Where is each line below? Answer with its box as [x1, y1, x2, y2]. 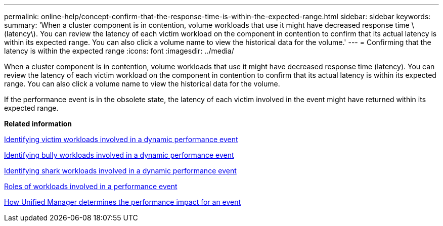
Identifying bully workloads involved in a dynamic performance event [4, 151, 234, 159]
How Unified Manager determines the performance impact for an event [4, 198, 241, 206]
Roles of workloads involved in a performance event [4, 182, 178, 191]
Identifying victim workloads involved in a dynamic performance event [4, 135, 238, 144]
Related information [4, 119, 72, 128]
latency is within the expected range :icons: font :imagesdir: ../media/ [4, 47, 234, 55]
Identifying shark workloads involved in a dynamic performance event [4, 166, 237, 175]
